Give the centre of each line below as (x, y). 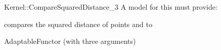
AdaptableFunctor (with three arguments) (70, 41)
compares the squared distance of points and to (78, 24)
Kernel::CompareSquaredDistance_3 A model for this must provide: (111, 7)
